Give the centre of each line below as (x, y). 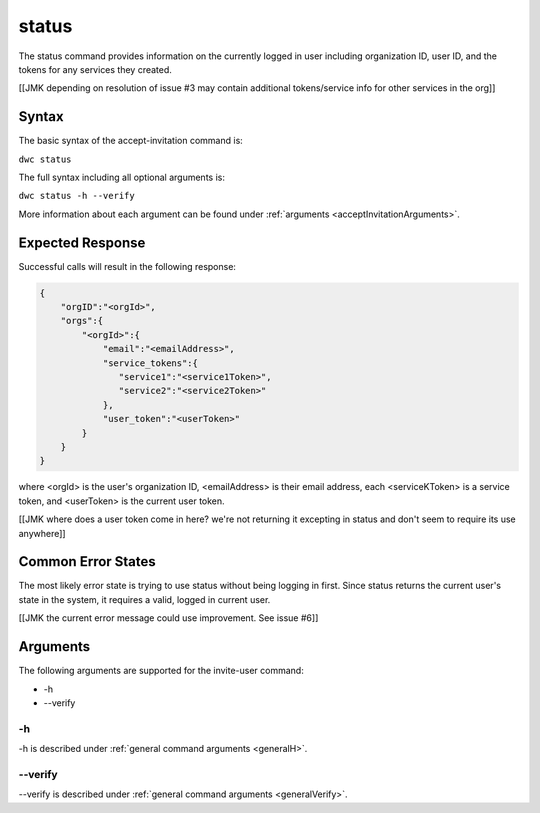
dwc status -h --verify (76, 196)
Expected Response (82, 242)
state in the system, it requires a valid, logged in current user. (144, 599)
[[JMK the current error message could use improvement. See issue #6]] (168, 618)
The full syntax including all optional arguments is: (121, 177)
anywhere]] (42, 533)
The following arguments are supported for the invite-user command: (161, 671)
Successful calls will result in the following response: (127, 266)
